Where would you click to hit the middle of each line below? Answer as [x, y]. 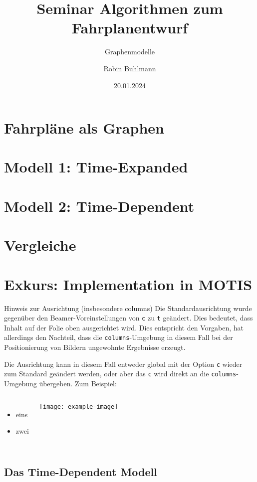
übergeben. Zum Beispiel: [78, 383]
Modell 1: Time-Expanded [96, 167]
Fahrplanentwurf [130, 28]
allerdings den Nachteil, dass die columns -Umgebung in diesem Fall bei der [119, 337]
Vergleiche [40, 245]
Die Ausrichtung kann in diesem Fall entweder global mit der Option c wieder [123, 364]
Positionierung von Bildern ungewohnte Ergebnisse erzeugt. [95, 347]
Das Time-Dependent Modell [81, 472]
